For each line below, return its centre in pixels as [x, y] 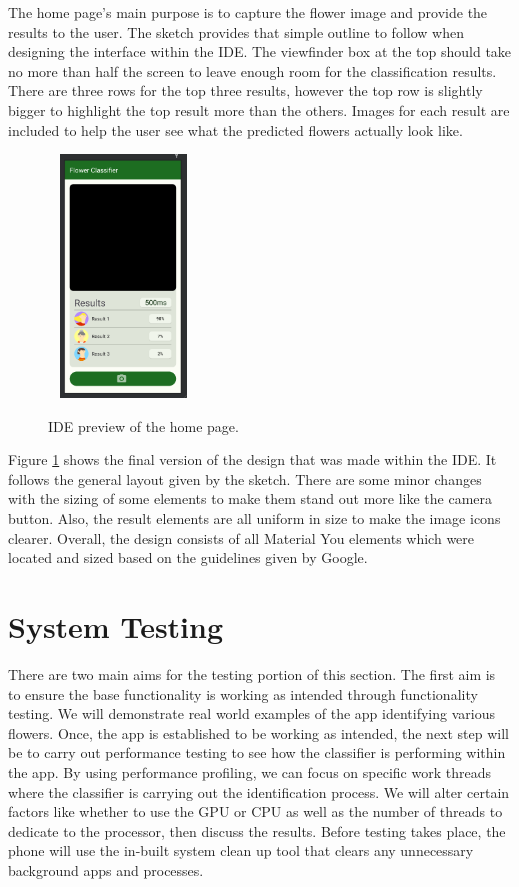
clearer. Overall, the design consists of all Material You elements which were [241, 537]
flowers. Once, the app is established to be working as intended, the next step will [259, 732]
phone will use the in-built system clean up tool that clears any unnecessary [241, 850]
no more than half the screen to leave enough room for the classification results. [252, 70]
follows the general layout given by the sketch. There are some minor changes [245, 478]
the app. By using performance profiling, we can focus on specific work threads [249, 771]
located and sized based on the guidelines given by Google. [188, 557]
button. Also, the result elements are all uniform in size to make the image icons [254, 518]
